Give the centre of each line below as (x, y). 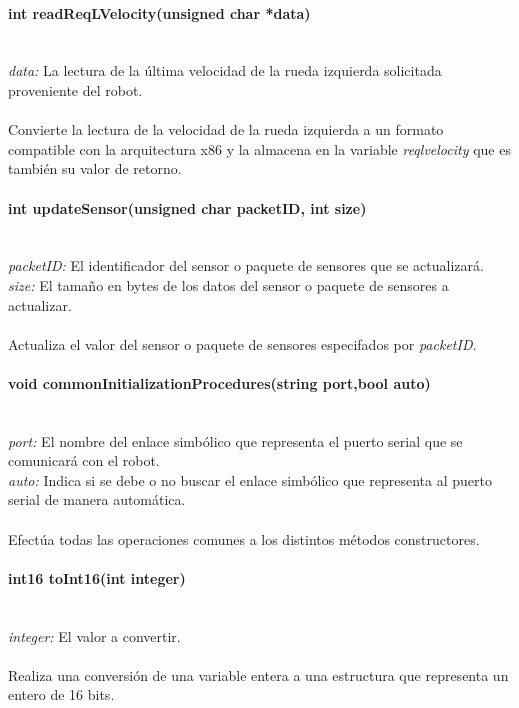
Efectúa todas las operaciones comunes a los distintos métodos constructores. (244, 538)
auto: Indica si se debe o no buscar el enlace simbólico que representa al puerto (250, 479)
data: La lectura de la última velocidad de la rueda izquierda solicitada (225, 70)
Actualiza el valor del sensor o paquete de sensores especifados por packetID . (242, 343)
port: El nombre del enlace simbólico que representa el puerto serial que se (235, 440)
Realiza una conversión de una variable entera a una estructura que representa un (258, 674)
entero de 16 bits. (61, 694)
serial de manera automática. (97, 499)
